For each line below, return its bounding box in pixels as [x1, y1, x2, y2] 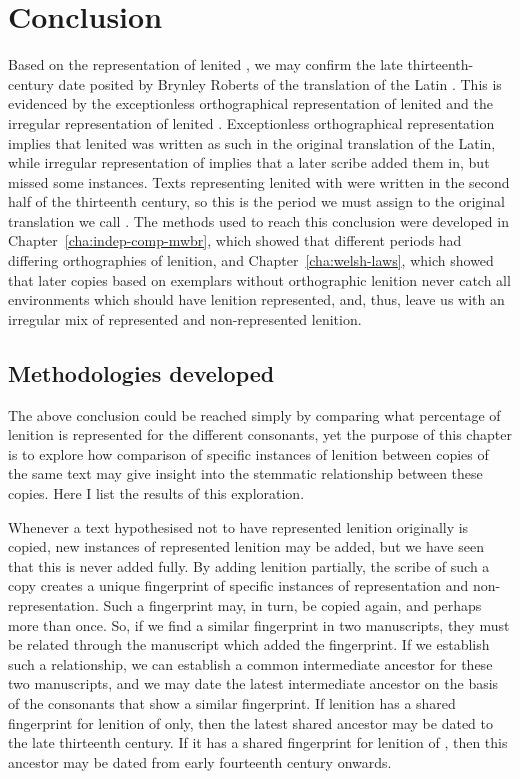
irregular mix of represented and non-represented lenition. [8, 308, 362, 329]
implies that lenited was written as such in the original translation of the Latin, [8, 132, 496, 153]
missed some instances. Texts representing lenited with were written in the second [8, 171, 510, 192]
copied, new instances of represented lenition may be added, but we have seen [8, 536, 484, 557]
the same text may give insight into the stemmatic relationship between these [8, 463, 483, 484]
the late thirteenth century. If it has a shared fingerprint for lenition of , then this [8, 732, 508, 753]
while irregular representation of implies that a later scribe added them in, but [8, 152, 490, 173]
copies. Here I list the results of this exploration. [8, 483, 305, 504]
